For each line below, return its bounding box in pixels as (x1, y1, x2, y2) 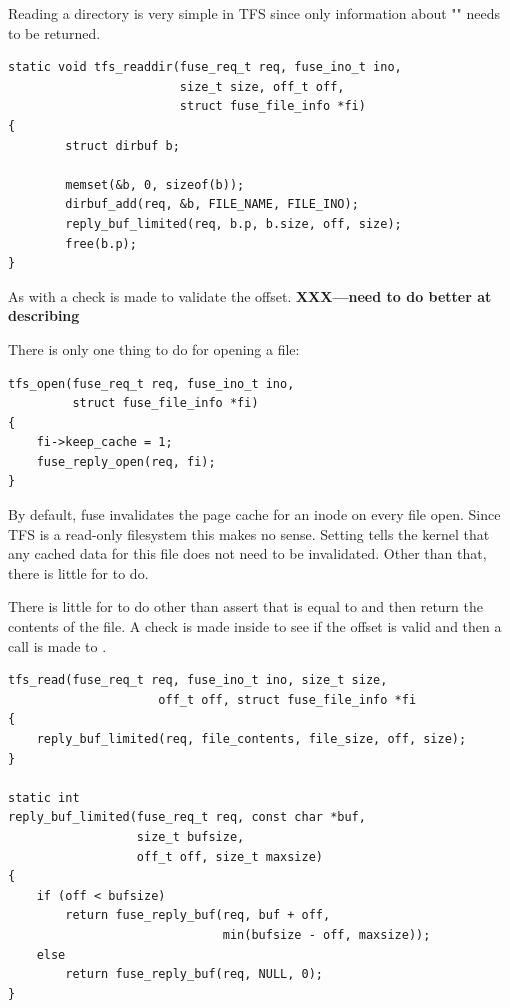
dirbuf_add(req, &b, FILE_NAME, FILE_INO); (65, 197, 359, 212)
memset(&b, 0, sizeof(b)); (65, 177, 245, 192)
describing (8, 305, 80, 326)
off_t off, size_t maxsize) (136, 849, 323, 864)
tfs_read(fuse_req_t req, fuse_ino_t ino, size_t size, (8, 673, 388, 688)
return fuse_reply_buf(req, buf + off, (65, 908, 331, 923)
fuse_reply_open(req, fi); (36, 454, 216, 469)
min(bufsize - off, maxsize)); (222, 927, 431, 942)
